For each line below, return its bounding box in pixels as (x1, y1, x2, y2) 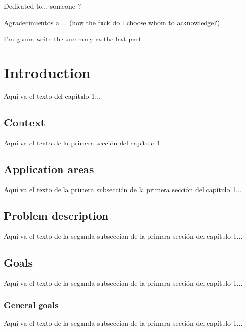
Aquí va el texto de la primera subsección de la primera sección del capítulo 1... (4, 184, 242, 194)
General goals (4, 298, 59, 310)
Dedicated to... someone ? (4, 1, 81, 11)
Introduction (4, 62, 91, 82)
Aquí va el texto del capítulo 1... (4, 90, 101, 101)
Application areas (4, 161, 94, 176)
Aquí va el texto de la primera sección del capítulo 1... (4, 137, 166, 147)
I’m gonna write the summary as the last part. (4, 34, 143, 44)
